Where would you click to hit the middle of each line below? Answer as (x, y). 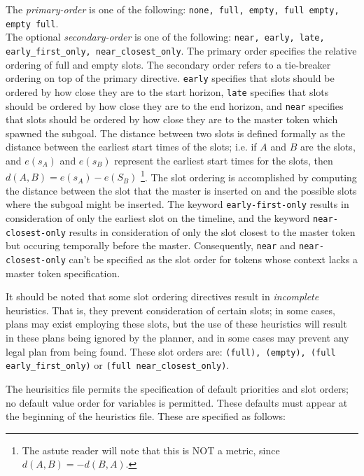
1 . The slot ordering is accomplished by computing (249, 176)
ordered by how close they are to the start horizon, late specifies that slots (167, 91)
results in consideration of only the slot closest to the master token (212, 231)
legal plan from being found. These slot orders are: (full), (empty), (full (171, 351)
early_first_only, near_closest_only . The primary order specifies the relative (181, 50)
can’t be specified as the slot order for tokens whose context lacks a (213, 259)
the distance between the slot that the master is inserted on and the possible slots (181, 190)
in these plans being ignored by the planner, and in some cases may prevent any (177, 338)
